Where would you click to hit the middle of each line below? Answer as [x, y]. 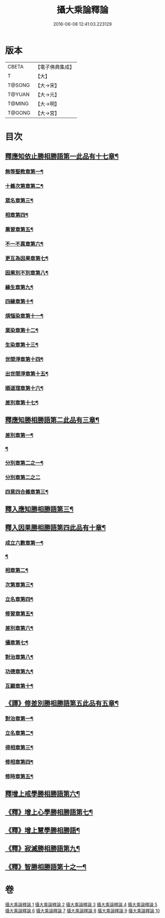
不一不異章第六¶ [24, 244]
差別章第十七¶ [22, 403]
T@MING [18, 103]
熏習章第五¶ [19, 229]
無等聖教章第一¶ [24, 172]
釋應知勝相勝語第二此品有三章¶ [52, 420]
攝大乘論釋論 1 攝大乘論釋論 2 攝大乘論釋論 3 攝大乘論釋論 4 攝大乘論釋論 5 [81, 904]
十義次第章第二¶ [24, 186]
